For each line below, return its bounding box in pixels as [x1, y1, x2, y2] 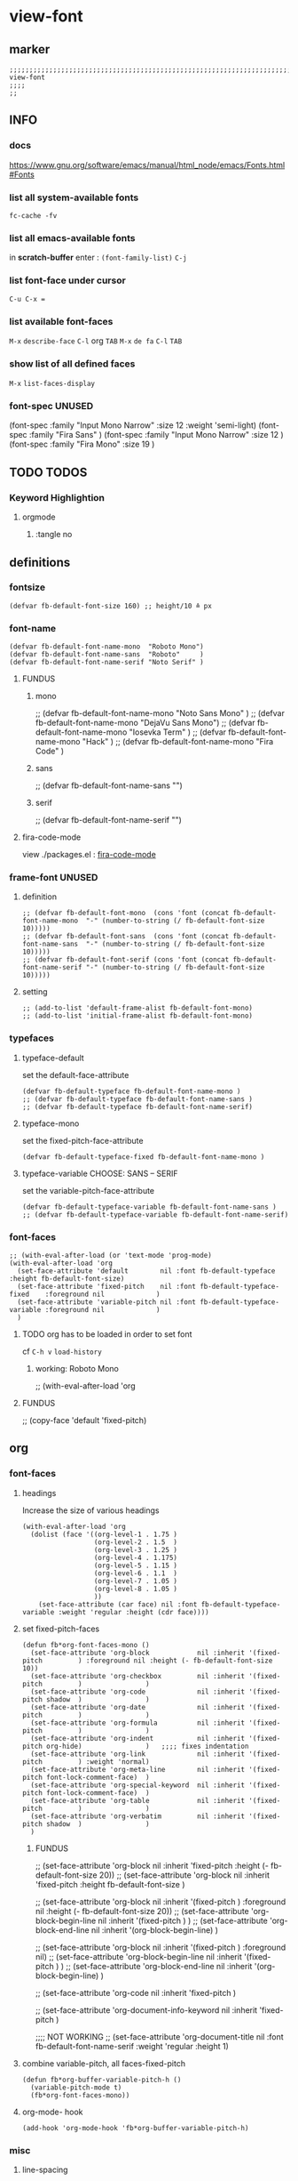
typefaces [9, 1032, 55, 1044]
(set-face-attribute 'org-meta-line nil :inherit [30, 1765, 246, 1774]
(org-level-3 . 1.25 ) [93, 1545, 177, 1554]
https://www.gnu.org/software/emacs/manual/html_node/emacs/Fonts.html [9, 159, 286, 170]
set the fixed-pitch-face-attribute [21, 1135, 144, 1146]
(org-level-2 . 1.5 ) [93, 1537, 177, 1547]
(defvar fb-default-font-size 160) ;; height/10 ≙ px [9, 601, 213, 610]
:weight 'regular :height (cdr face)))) [58, 1607, 210, 1616]
